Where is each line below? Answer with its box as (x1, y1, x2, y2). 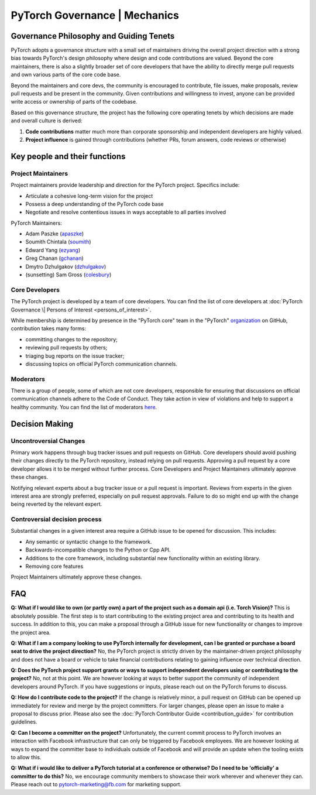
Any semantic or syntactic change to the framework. (25, 538, 152, 545)
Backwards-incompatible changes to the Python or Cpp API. (25, 546, 171, 553)
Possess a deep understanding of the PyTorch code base (25, 200, 164, 207)
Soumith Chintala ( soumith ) (25, 238, 91, 245)
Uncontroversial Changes (11, 437, 85, 445)
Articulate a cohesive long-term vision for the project (25, 192, 153, 199)
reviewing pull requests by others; (25, 344, 108, 351)
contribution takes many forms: (11, 325, 87, 332)
